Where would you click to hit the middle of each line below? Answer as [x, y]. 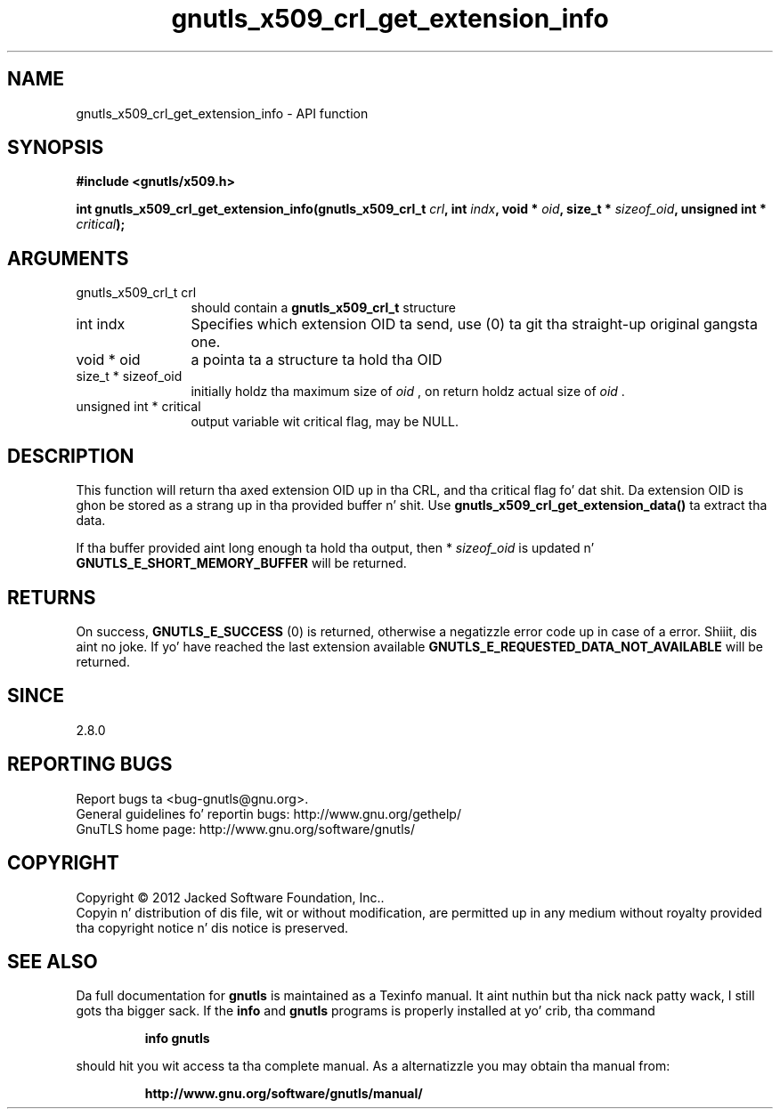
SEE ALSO [53, 961]
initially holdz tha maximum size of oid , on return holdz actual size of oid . [408, 392]
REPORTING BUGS [90, 764]
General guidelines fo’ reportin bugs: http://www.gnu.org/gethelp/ [268, 813]
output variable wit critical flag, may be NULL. [325, 422]
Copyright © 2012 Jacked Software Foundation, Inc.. [230, 897]
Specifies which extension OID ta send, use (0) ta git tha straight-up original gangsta [474, 324]
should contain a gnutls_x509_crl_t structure [323, 308]
